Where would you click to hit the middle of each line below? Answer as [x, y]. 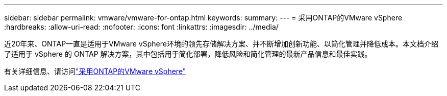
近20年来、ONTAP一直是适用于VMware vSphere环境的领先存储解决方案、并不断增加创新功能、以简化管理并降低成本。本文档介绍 [221, 44]
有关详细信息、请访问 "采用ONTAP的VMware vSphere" [95, 71]
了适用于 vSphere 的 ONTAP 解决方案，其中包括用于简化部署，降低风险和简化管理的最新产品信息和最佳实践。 [188, 54]
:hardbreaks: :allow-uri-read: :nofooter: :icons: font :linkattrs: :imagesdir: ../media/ [141, 27]
